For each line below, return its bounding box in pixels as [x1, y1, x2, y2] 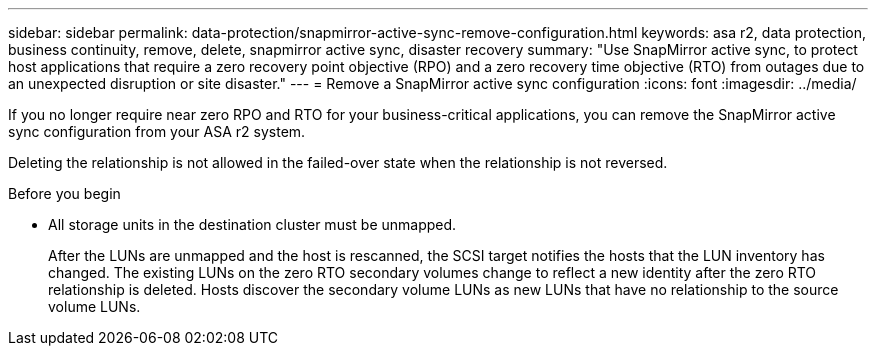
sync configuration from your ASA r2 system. [8, 123, 306, 140]
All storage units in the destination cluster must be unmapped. [48, 216, 457, 233]
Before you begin [8, 185, 121, 202]
